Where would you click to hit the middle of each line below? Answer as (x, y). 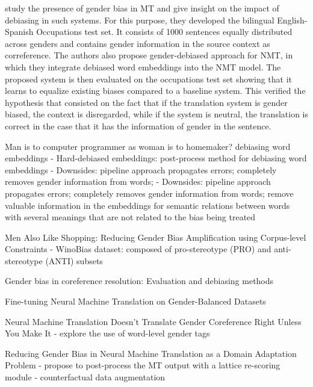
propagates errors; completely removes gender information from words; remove (149, 193)
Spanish (19, 32)
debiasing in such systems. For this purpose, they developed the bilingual (140, 20)
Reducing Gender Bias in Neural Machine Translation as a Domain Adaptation (151, 353)
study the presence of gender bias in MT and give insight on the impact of (142, 8)
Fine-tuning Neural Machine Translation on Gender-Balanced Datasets (135, 301)
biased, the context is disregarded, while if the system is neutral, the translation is (156, 114)
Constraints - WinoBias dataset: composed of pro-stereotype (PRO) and (138, 249)
